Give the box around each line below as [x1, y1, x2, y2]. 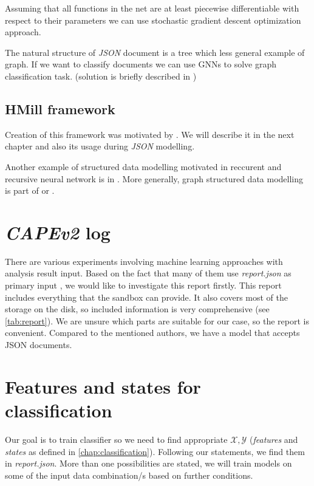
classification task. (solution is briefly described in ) [5, 69, 197, 82]
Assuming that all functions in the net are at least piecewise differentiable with [5, 2, 299, 14]
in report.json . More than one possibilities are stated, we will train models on [5, 457, 292, 470]
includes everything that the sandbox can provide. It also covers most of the [5, 290, 288, 303]
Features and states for [5, 374, 201, 399]
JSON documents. [5, 338, 72, 351]
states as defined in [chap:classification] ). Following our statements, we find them [5, 445, 305, 457]
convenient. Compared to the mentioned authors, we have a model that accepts [5, 326, 300, 339]
